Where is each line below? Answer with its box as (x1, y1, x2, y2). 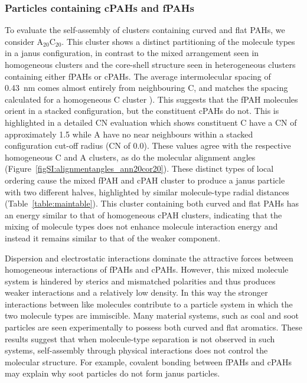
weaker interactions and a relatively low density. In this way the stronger (5, 286, 268, 299)
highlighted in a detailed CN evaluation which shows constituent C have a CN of (5, 116, 297, 128)
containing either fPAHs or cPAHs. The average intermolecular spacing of (5, 70, 271, 82)
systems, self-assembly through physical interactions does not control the (5, 344, 268, 356)
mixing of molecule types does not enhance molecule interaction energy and (5, 220, 278, 233)
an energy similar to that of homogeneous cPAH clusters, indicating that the (5, 208, 282, 221)
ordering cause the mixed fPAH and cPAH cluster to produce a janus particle (5, 174, 285, 186)
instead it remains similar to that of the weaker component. (5, 231, 221, 244)
